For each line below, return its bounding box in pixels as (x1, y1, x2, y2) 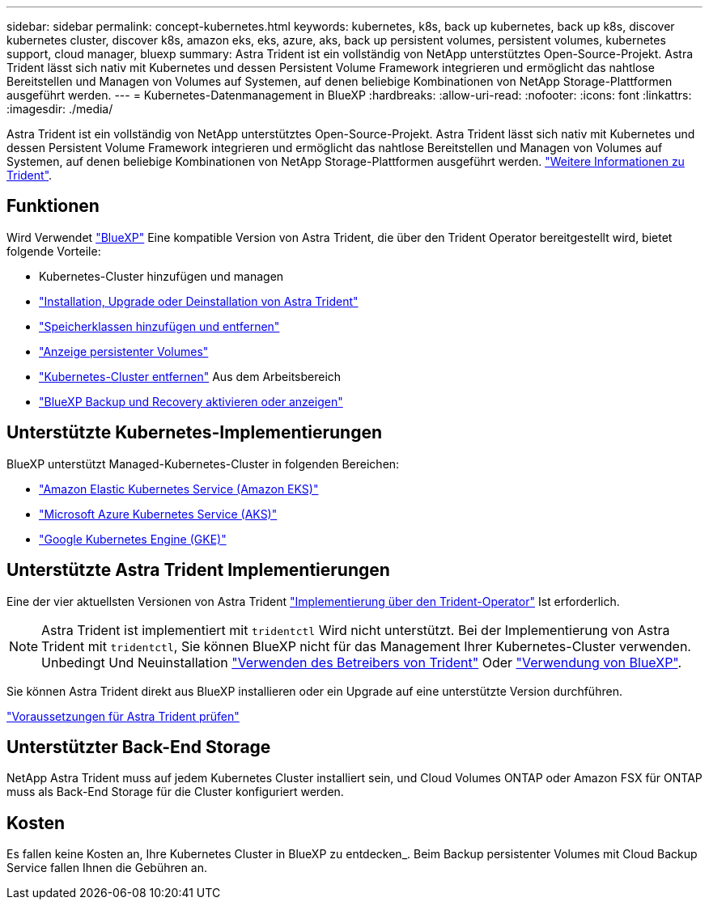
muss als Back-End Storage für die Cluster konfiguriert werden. (6, 785, 344, 799)
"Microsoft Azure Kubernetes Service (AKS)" (39, 506, 278, 521)
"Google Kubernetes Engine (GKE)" (39, 531, 227, 546)
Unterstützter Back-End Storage (6, 736, 271, 757)
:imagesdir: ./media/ (6, 102, 113, 116)
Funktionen (6, 196, 100, 217)
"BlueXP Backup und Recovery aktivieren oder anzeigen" (39, 394, 343, 409)
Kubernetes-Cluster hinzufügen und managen (39, 269, 284, 283)
